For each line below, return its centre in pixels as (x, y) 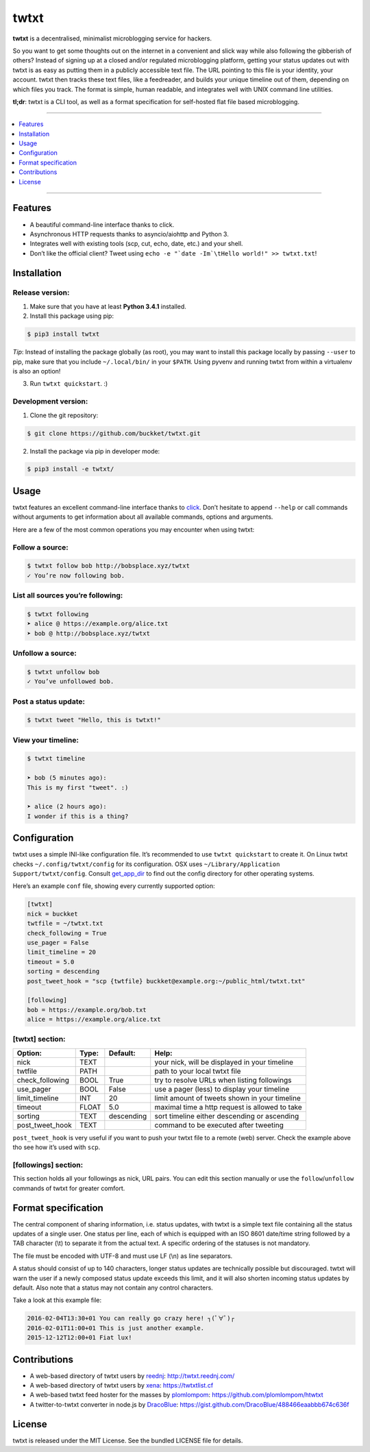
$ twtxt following (58, 614)
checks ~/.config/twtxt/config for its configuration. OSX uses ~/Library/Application (146, 864)
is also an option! (37, 371)
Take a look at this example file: (57, 1300)
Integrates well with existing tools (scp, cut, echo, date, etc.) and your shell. (136, 244)
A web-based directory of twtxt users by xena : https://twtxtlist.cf (122, 1386)
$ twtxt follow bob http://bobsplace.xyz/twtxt (108, 566)
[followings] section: (48, 1165)
